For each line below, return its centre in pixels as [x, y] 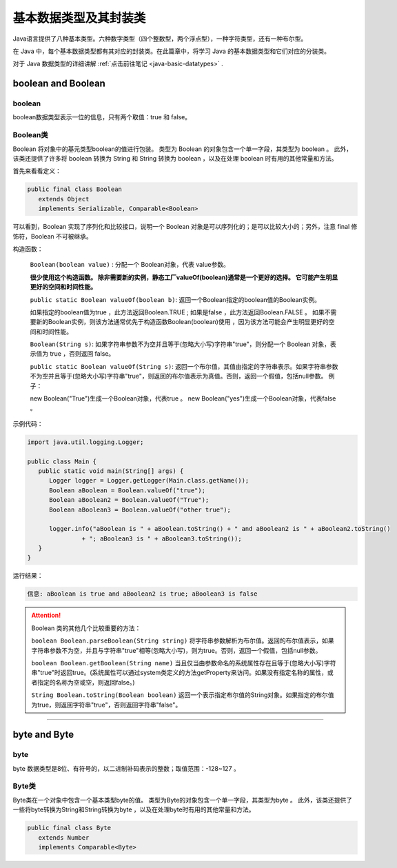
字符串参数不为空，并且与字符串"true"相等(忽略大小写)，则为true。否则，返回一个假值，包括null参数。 [176, 650]
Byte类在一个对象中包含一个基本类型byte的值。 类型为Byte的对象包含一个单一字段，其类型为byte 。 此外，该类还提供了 [183, 800]
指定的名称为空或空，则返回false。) [86, 682]
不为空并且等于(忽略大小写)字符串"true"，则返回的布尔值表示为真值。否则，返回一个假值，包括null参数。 [179, 376]
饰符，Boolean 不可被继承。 [52, 236]
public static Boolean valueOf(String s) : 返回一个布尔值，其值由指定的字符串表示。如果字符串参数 [184, 366]
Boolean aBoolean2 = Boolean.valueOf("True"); [129, 500]
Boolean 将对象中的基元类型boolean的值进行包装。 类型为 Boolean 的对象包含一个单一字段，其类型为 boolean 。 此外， [183, 149]
